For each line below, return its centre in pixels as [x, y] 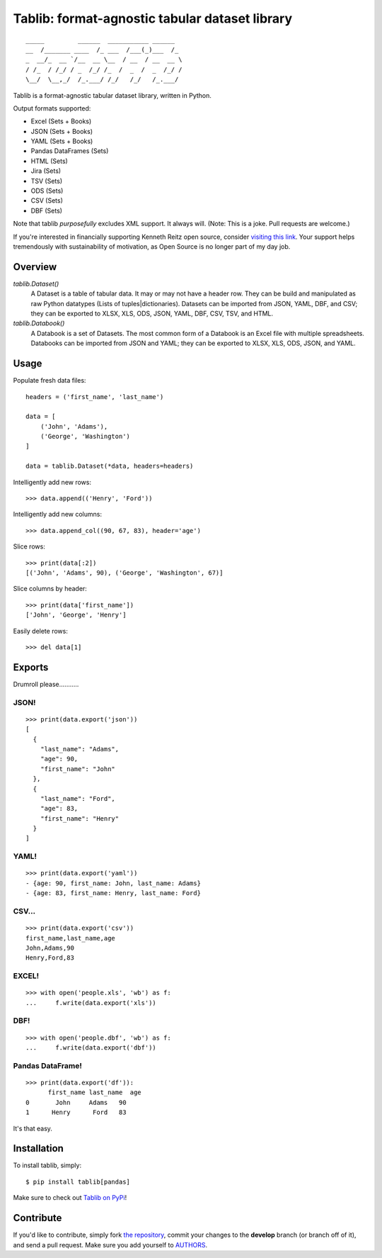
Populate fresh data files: [50, 381]
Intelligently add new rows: [52, 482]
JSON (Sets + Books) [62, 131]
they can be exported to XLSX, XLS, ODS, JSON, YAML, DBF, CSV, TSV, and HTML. [152, 314]
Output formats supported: [52, 108]
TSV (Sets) [47, 181]
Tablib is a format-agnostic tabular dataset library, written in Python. [112, 95]
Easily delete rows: [41, 631]
